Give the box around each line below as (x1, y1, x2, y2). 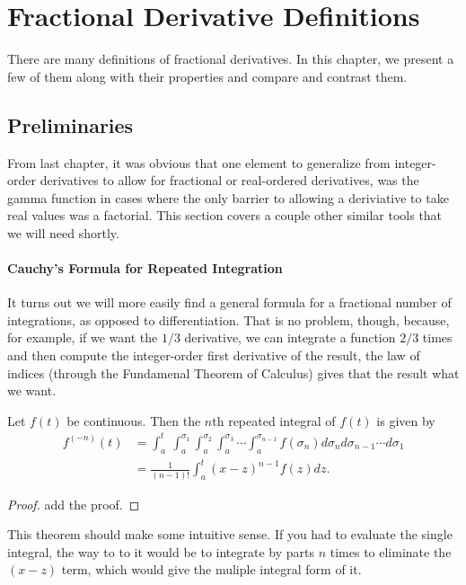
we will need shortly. (7, 223, 119, 242)
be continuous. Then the (66, 411, 201, 430)
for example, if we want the (7, 328, 158, 347)
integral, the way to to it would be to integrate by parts (7, 542, 315, 561)
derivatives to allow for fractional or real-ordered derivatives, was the (40, 171, 419, 190)
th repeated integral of (212, 411, 336, 430)
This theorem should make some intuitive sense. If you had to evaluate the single (7, 525, 453, 544)
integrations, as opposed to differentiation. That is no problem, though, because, (7, 310, 450, 329)
